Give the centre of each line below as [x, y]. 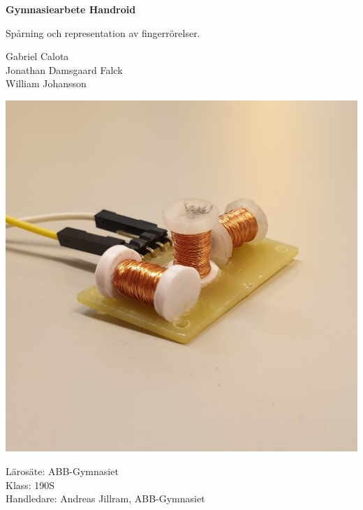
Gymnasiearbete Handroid [71, 9]
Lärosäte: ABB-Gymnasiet [62, 471]
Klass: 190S [30, 485]
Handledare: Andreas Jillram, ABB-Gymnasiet [105, 498]
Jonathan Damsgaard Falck [64, 69]
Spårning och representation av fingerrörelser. [103, 32]
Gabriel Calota [37, 56]
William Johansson [46, 83]
